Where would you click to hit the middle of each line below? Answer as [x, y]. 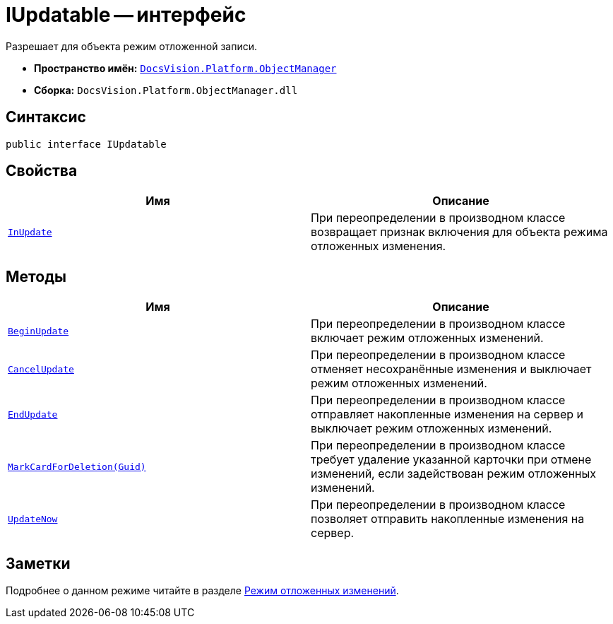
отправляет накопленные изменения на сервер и [447, 414]
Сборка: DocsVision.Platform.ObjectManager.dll [166, 90]
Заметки [38, 563]
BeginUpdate [38, 331]
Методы [36, 276]
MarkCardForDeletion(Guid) [77, 466]
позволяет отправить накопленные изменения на [448, 519]
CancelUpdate [41, 369]
